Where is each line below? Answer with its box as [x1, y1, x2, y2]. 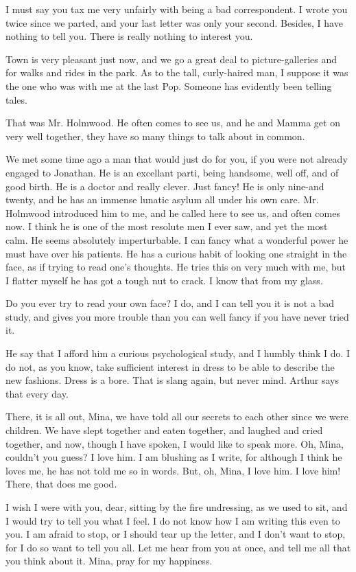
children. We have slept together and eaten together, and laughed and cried [5, 423, 323, 437]
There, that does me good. [5, 477, 117, 491]
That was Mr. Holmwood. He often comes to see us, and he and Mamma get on [5, 115, 340, 130]
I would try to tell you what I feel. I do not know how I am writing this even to [5, 513, 340, 527]
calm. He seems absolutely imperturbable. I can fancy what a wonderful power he [5, 232, 348, 247]
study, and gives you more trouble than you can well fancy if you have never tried [5, 309, 349, 323]
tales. [5, 92, 27, 106]
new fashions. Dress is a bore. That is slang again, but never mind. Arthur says [5, 373, 340, 387]
